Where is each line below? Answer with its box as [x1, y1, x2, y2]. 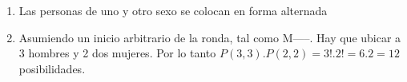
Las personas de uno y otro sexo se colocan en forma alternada [18, 2, 328, 18]
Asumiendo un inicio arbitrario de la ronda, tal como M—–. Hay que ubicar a [18, 29, 401, 45]
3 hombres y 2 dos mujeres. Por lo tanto [18, 45, 216, 61]
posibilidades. [18, 60, 86, 76]
